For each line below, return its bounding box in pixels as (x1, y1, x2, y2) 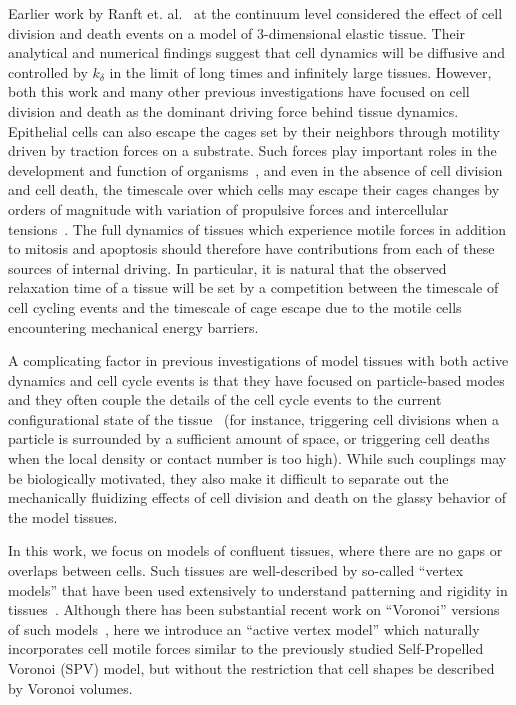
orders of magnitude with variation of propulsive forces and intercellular (8, 198, 449, 219)
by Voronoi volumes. (8, 677, 133, 698)
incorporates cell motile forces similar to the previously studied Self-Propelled (8, 638, 484, 659)
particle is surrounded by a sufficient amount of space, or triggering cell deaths (8, 428, 490, 449)
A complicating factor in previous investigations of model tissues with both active (8, 350, 509, 371)
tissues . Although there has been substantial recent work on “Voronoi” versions (8, 599, 500, 620)
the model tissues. (8, 506, 118, 527)
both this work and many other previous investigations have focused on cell (8, 81, 470, 102)
